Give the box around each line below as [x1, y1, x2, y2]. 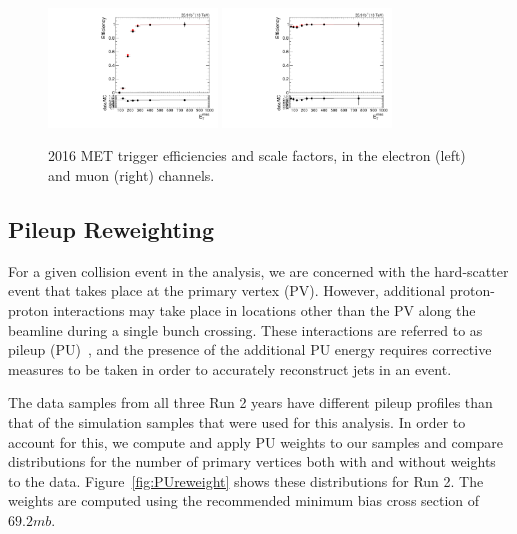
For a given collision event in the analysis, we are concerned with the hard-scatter [8, 260, 509, 281]
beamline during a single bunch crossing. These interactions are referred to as [8, 319, 483, 340]
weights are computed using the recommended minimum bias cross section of [8, 490, 480, 511]
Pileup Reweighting [8, 214, 214, 245]
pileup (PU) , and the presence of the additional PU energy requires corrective [8, 339, 492, 360]
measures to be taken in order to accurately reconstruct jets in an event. [8, 358, 452, 379]
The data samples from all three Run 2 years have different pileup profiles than [8, 392, 493, 413]
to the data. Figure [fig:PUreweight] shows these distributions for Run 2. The [8, 470, 484, 491]
